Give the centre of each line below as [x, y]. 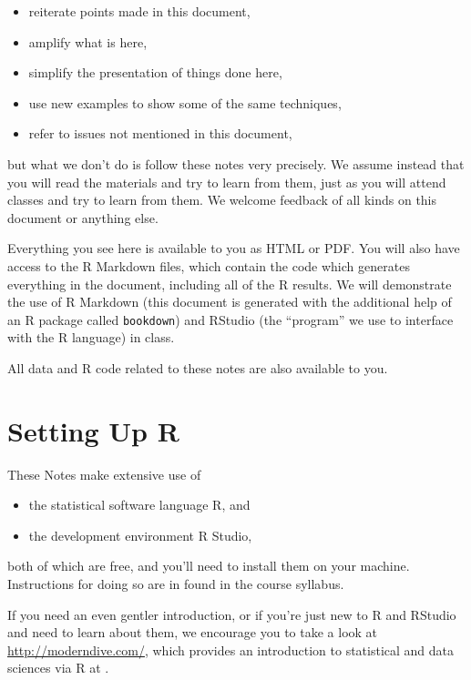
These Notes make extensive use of [104, 474]
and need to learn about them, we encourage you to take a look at [193, 632]
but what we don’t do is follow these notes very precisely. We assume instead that [236, 163]
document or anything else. [83, 217]
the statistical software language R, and [139, 505]
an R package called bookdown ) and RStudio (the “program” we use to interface [230, 319]
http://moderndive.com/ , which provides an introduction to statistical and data [231, 650]
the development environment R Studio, [140, 535]
